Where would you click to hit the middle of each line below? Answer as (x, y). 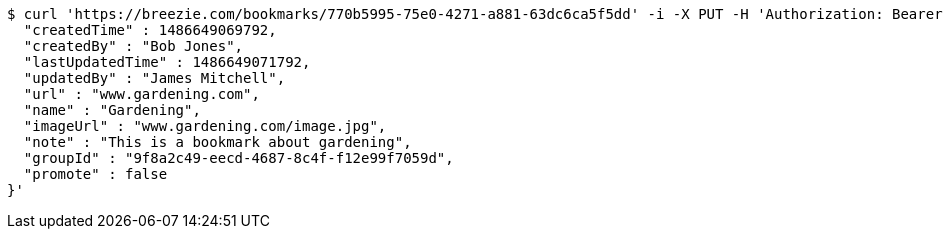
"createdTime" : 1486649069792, (150, 30)
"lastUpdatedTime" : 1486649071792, (167, 62)
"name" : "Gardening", (112, 110)
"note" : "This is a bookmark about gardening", (217, 142)
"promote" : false (95, 174)
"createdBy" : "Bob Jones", (133, 46)
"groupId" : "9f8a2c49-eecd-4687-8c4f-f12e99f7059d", (238, 158)
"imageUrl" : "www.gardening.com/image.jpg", (205, 126)
